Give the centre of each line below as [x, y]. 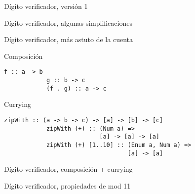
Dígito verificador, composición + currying [68, 169]
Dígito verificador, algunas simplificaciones [68, 23]
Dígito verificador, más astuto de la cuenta [68, 39]
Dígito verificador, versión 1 [46, 6]
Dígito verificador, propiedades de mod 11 [67, 185]
